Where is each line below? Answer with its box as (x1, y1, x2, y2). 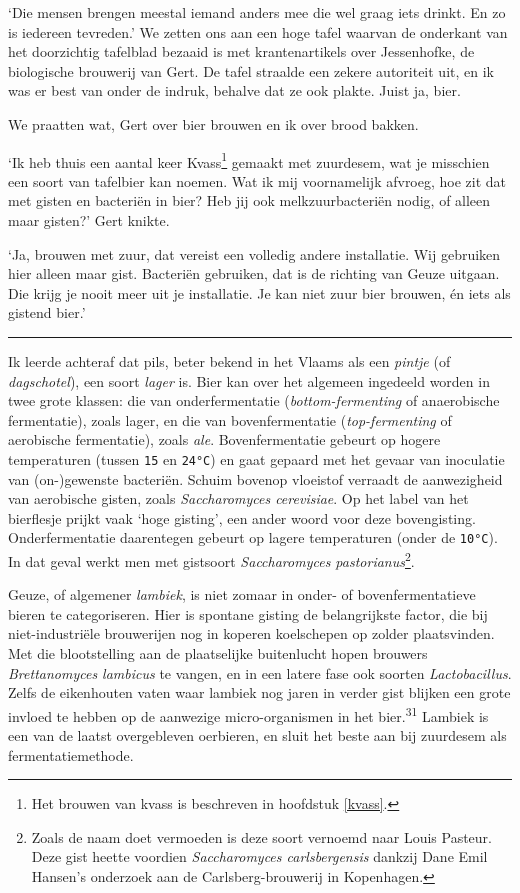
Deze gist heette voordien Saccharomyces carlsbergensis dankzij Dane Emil (31, 846, 488, 867)
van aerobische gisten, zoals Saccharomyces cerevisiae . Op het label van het (8, 488, 469, 509)
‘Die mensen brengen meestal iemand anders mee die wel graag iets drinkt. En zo (8, 2, 506, 22)
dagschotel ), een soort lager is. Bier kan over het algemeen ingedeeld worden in (8, 370, 490, 391)
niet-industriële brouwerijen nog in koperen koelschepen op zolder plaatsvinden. (8, 623, 495, 644)
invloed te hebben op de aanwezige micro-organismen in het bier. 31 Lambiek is (8, 702, 489, 726)
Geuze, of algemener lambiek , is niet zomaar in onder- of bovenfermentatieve (8, 584, 476, 605)
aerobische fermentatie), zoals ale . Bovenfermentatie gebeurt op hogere (8, 429, 441, 450)
